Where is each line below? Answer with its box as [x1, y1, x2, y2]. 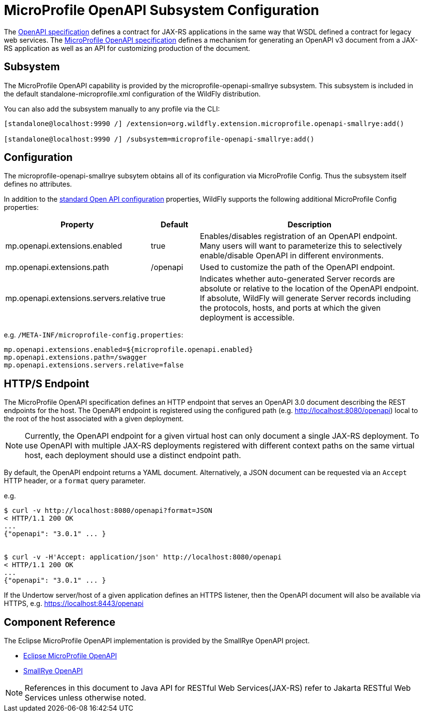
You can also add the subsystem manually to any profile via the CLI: [4, 104, 220, 113]
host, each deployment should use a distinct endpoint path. [25, 450, 241, 461]
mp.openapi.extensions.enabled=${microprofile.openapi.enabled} [4, 346, 253, 354]
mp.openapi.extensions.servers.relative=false [4, 361, 184, 369]
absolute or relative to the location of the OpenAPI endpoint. [200, 284, 419, 294]
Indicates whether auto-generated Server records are [200, 274, 395, 284]
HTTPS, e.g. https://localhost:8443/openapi [4, 599, 144, 608]
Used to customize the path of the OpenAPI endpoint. [200, 262, 395, 272]
